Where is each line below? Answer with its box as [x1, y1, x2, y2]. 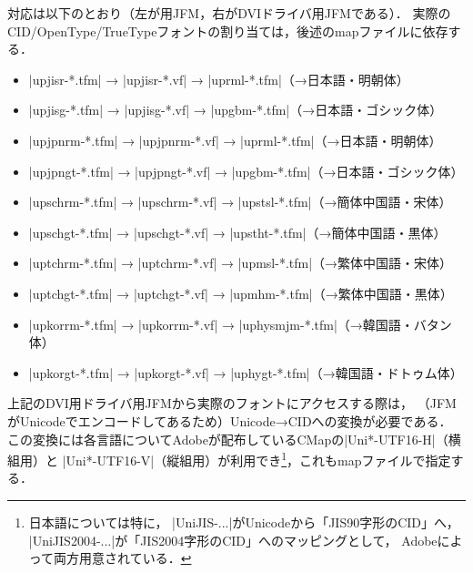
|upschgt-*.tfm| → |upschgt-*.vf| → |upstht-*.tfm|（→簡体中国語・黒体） [28, 222, 447, 241]
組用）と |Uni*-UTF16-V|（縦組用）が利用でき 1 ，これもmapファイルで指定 [7, 448, 451, 469]
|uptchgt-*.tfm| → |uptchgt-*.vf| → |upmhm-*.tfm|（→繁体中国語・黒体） [28, 283, 453, 302]
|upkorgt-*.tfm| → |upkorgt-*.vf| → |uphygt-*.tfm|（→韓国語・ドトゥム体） [28, 363, 463, 382]
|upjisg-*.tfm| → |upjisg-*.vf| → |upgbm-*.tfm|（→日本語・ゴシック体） [28, 100, 443, 119]
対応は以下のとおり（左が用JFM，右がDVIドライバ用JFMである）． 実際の [7, 4, 451, 22]
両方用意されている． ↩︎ [54, 548, 192, 568]
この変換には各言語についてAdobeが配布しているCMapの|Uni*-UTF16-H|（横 [7, 429, 461, 448]
